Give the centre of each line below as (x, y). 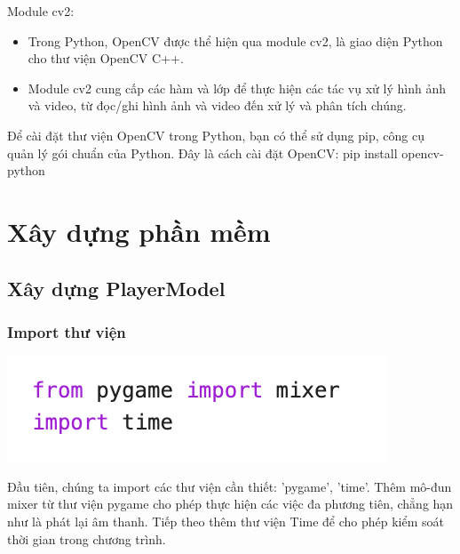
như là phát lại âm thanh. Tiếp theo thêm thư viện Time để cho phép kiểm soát (226, 521)
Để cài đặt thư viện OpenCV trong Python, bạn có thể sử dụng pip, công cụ (216, 135)
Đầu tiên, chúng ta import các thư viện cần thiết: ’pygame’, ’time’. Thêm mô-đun (230, 486)
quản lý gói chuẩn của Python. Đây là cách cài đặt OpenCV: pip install (202, 153)
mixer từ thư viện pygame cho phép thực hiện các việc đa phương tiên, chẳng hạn (230, 504)
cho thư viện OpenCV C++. (106, 58)
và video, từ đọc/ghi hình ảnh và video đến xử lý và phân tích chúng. (217, 105)
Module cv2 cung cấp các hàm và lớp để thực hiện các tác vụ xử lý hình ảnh (237, 88)
